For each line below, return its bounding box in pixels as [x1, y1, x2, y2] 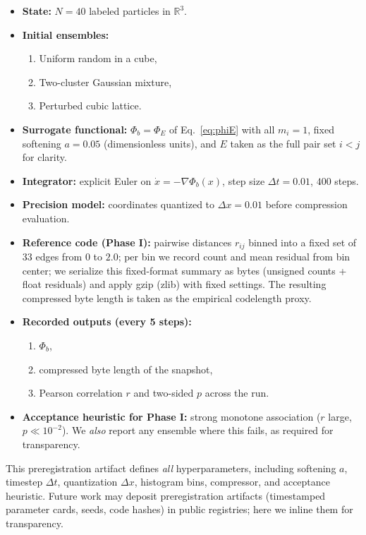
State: [22, 4, 51, 18]
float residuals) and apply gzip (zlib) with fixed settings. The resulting [22, 277, 327, 291]
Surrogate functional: [22, 121, 128, 136]
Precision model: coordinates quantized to [22, 197, 215, 212]
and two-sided [133, 385, 194, 400]
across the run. [205, 385, 269, 400]
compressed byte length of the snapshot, [39, 361, 213, 376]
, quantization [57, 474, 118, 489]
